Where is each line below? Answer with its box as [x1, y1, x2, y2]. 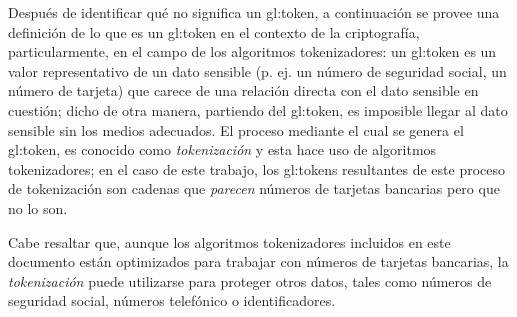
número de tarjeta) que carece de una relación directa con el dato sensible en [8, 80, 479, 101]
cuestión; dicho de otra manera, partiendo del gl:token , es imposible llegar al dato [8, 99, 508, 120]
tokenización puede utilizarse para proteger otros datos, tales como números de [8, 270, 492, 291]
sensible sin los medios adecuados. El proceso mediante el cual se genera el [8, 119, 464, 140]
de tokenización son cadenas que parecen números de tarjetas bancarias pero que [8, 178, 500, 199]
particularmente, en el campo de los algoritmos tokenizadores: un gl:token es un [8, 41, 497, 62]
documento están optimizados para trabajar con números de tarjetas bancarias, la [8, 251, 509, 272]
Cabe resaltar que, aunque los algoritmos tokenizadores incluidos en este [8, 231, 451, 252]
